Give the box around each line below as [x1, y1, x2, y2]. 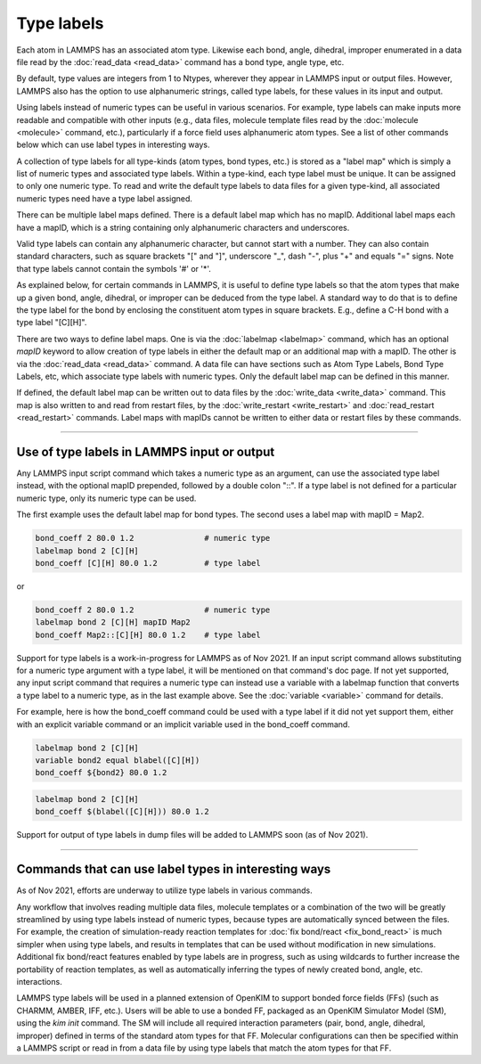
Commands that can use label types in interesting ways [16, 862, 331, 877]
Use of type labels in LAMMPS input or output [16, 444, 275, 459]
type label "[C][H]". [16, 317, 87, 328]
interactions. [16, 976, 62, 986]
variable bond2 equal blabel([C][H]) [35, 756, 200, 765]
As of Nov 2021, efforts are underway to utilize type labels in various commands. [16, 885, 313, 896]
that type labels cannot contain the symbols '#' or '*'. [16, 263, 211, 274]
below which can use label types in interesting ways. [16, 139, 210, 151]
